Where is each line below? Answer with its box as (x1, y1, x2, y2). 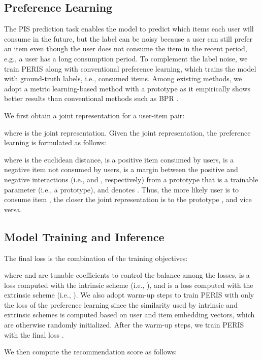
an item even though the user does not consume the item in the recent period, (4, 43, 247, 54)
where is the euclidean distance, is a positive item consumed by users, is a (4, 154, 234, 165)
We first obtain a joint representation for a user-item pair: (4, 110, 185, 120)
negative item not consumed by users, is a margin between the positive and (4, 164, 238, 175)
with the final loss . (4, 329, 64, 340)
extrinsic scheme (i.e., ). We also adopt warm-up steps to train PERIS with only (4, 289, 254, 300)
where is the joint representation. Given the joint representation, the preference (4, 127, 251, 138)
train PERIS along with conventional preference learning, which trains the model (4, 63, 256, 74)
